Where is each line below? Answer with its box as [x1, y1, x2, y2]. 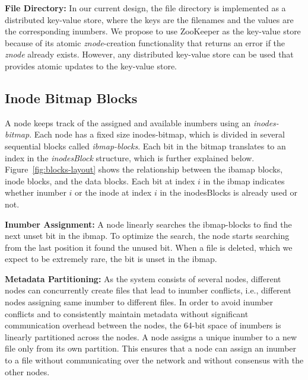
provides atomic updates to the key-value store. [5, 59, 177, 72]
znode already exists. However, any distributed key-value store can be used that [5, 48, 294, 60]
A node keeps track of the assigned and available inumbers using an [5, 116, 251, 129]
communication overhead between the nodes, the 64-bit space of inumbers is [5, 319, 281, 331]
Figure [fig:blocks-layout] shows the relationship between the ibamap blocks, [5, 163, 283, 175]
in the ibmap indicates [203, 174, 285, 187]
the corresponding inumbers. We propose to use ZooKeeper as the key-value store [5, 25, 301, 37]
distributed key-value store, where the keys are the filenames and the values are [5, 13, 294, 25]
